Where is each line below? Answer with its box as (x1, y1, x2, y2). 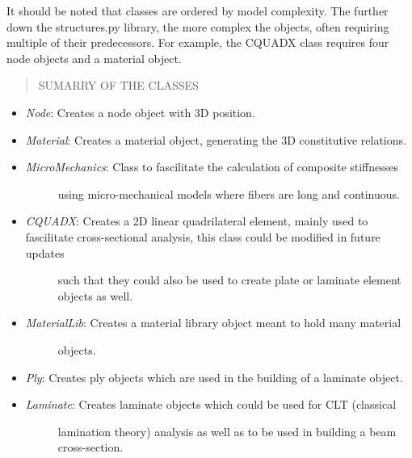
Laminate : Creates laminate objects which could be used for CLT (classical (25, 396, 397, 413)
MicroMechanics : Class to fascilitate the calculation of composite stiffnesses (25, 158, 399, 175)
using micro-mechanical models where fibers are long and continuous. (57, 185, 400, 202)
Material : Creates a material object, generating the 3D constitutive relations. (25, 131, 406, 148)
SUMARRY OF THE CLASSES (38, 77, 199, 94)
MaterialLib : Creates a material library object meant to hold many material (25, 314, 401, 331)
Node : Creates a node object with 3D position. (25, 103, 255, 120)
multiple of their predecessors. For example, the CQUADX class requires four (6, 34, 389, 51)
